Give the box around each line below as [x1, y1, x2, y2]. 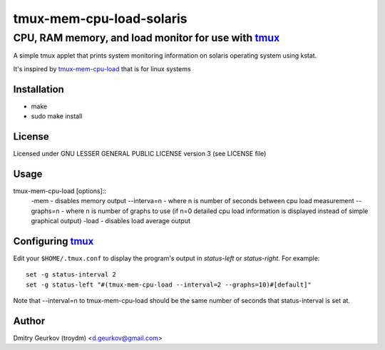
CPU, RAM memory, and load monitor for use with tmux [13, 31, 280, 44]
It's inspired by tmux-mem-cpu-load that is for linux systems [13, 64, 192, 73]
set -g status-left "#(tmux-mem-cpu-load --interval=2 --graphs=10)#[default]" [26, 280, 312, 289]
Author [13, 314, 46, 327]
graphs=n [31, 207, 60, 215]
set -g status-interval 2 [26, 271, 117, 279]
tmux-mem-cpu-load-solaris [13, 11, 188, 26]
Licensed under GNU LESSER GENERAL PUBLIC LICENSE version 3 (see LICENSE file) [13, 149, 267, 158]
